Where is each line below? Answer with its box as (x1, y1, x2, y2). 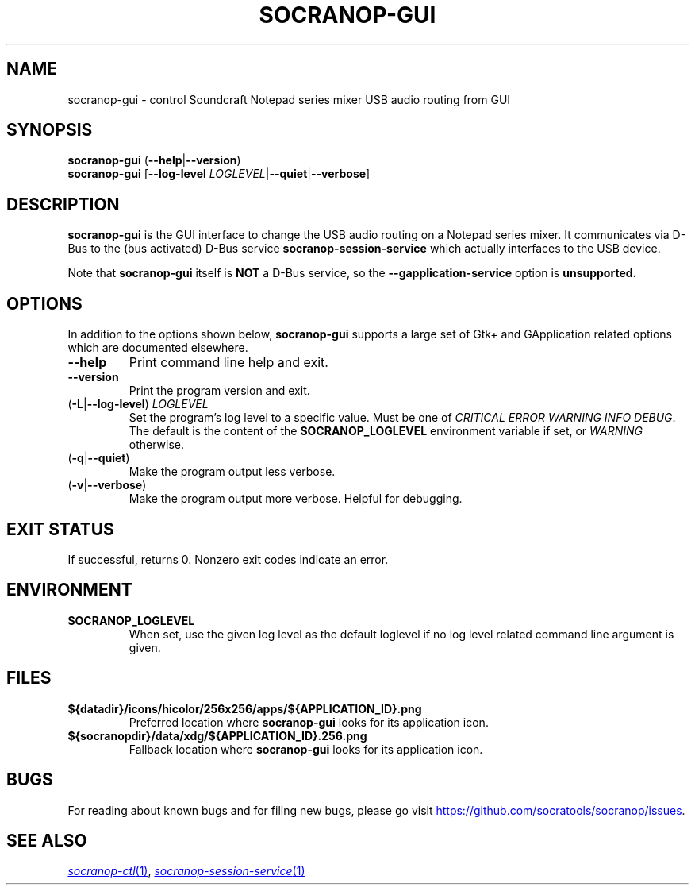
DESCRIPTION (6, 194, 120, 214)
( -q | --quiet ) (67, 451, 130, 465)
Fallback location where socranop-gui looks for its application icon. (129, 742, 483, 756)
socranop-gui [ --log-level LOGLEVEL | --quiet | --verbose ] (67, 167, 371, 181)
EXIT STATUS (6, 519, 114, 539)
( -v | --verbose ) (67, 478, 147, 492)
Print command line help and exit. (129, 354, 328, 371)
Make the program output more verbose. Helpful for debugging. (129, 492, 463, 506)
